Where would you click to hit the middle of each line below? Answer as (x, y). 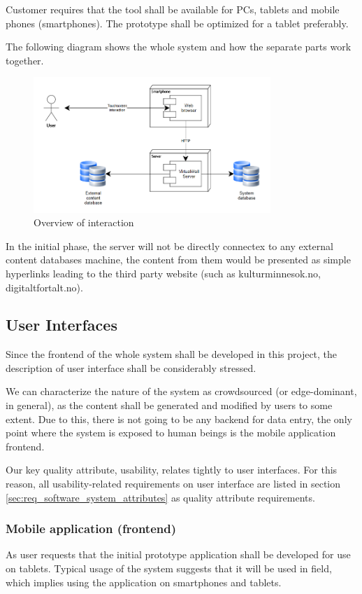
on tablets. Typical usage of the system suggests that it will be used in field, (169, 568)
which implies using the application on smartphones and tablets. (144, 582)
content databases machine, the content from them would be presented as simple (178, 260)
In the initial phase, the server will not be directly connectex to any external (169, 246)
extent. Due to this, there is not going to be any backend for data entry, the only (179, 419)
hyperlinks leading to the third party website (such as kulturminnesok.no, (163, 273)
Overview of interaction (84, 222)
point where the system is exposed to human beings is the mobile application (171, 433)
